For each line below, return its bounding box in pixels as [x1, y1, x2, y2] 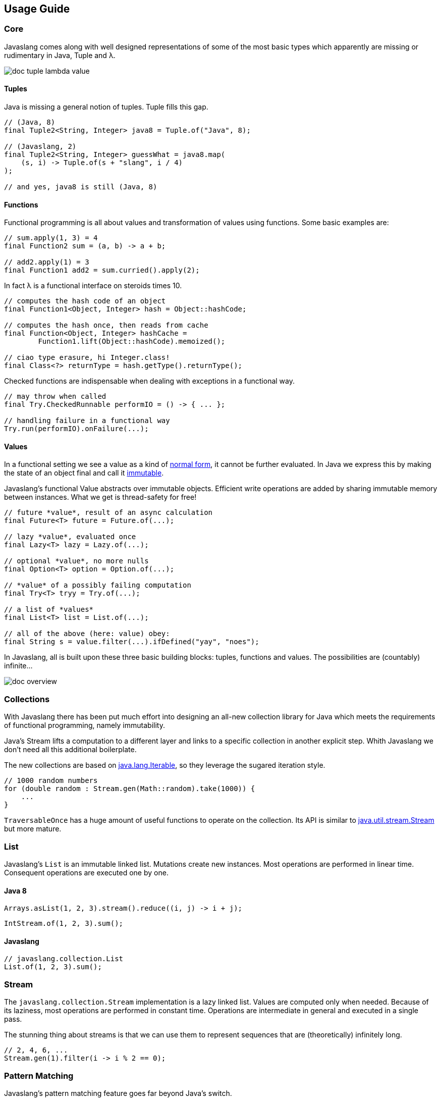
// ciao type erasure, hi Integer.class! [4, 353, 170, 362]
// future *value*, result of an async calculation [4, 508, 213, 517]
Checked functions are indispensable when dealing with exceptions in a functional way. [4, 377, 295, 386]
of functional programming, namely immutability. [4, 721, 165, 730]
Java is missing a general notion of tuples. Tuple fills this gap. [4, 102, 208, 112]
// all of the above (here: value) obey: [4, 630, 170, 638]
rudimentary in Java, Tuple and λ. [4, 50, 116, 60]
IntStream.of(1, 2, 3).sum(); [4, 919, 124, 928]
